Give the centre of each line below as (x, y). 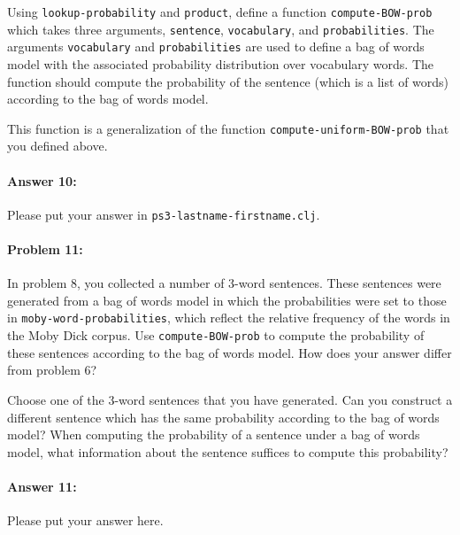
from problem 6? (52, 370)
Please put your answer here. (85, 520)
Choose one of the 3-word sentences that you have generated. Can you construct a (230, 399)
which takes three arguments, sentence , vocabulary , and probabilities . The (221, 29)
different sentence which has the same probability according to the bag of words (223, 417)
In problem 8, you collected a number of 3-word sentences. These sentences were (224, 283)
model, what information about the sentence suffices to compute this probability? (228, 451)
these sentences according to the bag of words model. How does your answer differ (230, 352)
